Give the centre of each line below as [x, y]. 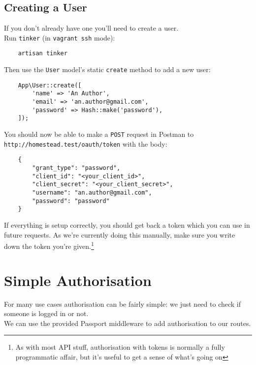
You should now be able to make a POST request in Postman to [99, 134]
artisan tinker [43, 54]
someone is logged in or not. [46, 313]
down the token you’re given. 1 [49, 245]
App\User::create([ [50, 85]
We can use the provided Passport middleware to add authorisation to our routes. [128, 323]
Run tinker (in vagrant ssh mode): [60, 37]
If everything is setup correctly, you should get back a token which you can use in [127, 224]
